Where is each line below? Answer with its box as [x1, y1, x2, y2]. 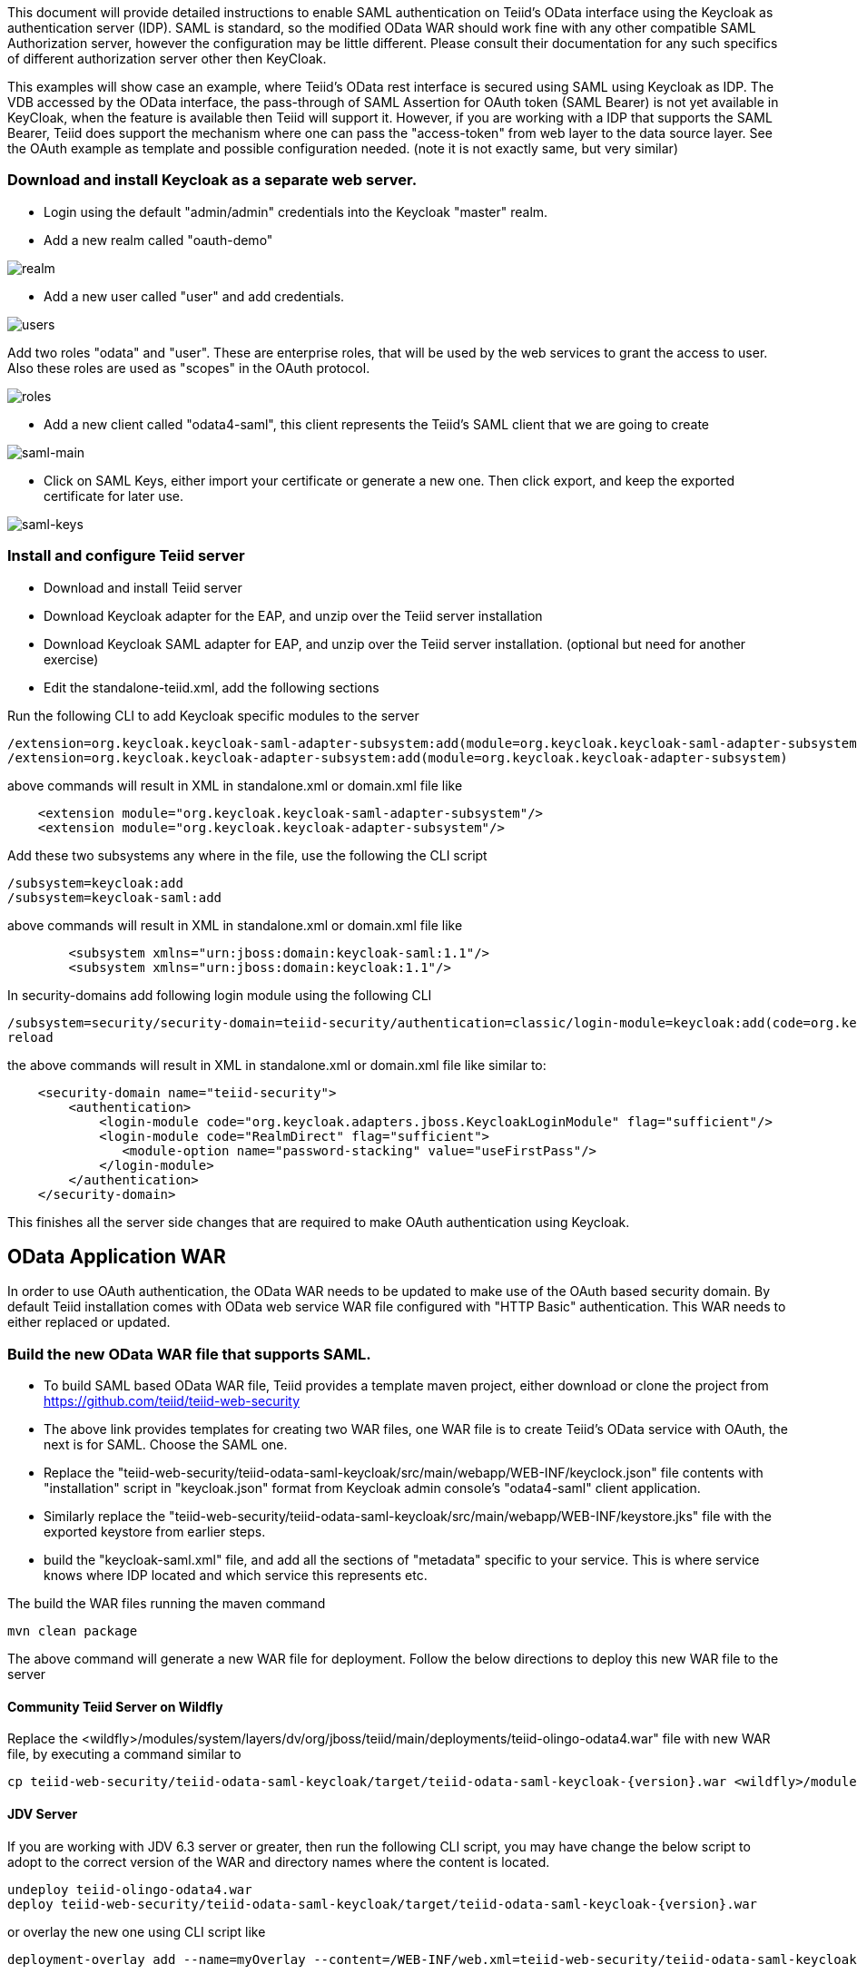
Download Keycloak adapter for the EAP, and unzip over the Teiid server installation [44, 607, 543, 624]
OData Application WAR [7, 1244, 226, 1268]
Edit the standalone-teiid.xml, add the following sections [44, 679, 379, 695]
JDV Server [7, 1805, 78, 1822]
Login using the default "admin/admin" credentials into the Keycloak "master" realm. [44, 203, 548, 220]
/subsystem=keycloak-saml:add [7, 889, 222, 905]
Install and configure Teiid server [7, 546, 245, 565]
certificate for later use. [44, 487, 184, 504]
